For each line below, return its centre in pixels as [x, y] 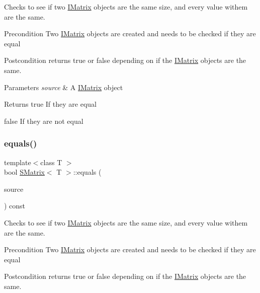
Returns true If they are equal [50, 104]
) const [15, 206]
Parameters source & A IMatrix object [64, 87]
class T [51, 162]
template [18, 162]
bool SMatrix [24, 172]
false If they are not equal [44, 121]
